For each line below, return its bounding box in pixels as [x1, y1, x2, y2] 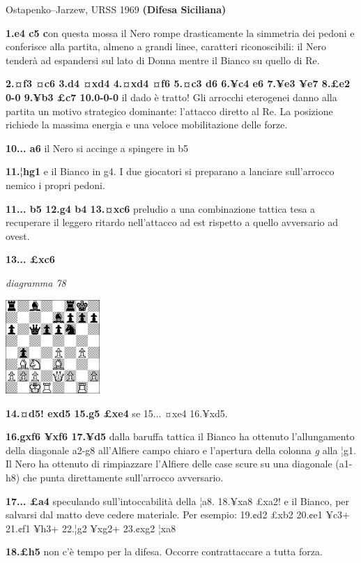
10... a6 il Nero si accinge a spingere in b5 [6, 140, 189, 155]
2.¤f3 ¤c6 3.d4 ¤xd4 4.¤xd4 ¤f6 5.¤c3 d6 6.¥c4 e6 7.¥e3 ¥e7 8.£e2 [6, 76, 350, 91]
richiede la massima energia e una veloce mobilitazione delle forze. [6, 117, 288, 132]
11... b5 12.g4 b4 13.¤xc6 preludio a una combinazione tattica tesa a [6, 201, 316, 216]
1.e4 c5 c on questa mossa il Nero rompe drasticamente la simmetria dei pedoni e [6, 25, 355, 40]
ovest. [6, 228, 30, 243]
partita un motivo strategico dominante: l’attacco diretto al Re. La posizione [6, 103, 333, 118]
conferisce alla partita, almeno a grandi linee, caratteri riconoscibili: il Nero [6, 39, 327, 54]
